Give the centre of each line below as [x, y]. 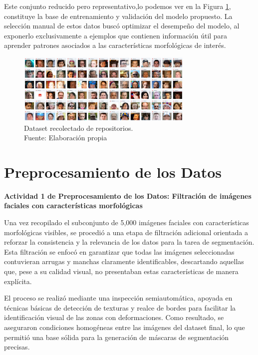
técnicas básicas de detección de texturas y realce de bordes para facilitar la [120, 307]
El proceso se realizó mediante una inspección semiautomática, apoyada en [118, 298]
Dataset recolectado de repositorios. [79, 128]
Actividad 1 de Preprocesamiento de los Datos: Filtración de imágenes [128, 195]
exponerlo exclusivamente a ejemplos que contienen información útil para [116, 35]
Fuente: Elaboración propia [66, 138]
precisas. [17, 347]
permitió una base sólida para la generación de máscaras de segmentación [117, 337]
